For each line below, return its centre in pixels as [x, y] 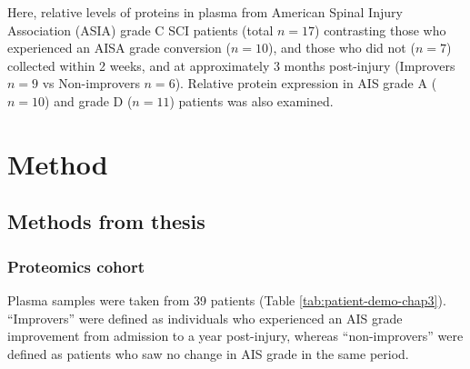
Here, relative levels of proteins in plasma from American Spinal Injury [205, 12]
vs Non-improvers [91, 83]
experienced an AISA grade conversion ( [119, 48]
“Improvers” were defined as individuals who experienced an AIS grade [205, 318]
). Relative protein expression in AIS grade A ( [306, 83]
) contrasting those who [380, 30]
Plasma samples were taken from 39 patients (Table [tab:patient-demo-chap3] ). [227, 299]
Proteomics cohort [76, 266]
